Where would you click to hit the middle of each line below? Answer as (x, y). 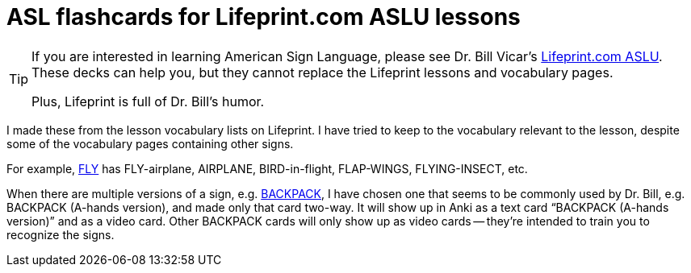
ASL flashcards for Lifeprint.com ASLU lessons (264, 17)
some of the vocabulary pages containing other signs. (150, 143)
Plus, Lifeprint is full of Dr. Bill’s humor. (148, 101)
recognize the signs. (61, 234)
